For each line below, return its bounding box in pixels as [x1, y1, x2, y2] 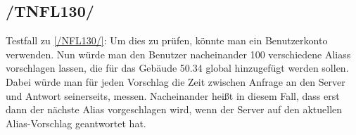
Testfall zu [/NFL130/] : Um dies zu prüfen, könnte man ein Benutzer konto [6, 33, 328, 48]
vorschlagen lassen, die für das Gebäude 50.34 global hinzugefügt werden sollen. [6, 60, 349, 75]
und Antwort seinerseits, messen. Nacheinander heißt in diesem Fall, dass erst [6, 88, 340, 103]
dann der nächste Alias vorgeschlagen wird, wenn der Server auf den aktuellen [6, 102, 343, 117]
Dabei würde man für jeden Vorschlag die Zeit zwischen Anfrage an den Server [6, 74, 345, 89]
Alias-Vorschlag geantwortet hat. [6, 115, 146, 130]
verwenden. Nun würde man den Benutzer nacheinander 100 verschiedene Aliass [6, 46, 351, 61]
